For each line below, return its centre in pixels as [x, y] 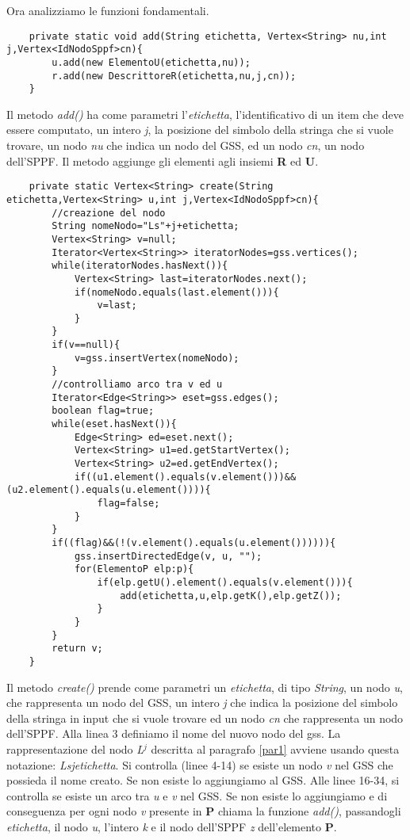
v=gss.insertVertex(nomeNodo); [157, 358]
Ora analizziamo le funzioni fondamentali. [108, 10]
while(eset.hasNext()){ [114, 424]
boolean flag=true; [103, 411]
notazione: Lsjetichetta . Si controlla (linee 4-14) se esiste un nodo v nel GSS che [200, 764]
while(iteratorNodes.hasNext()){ [140, 266]
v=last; [117, 305]
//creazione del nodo [109, 213]
